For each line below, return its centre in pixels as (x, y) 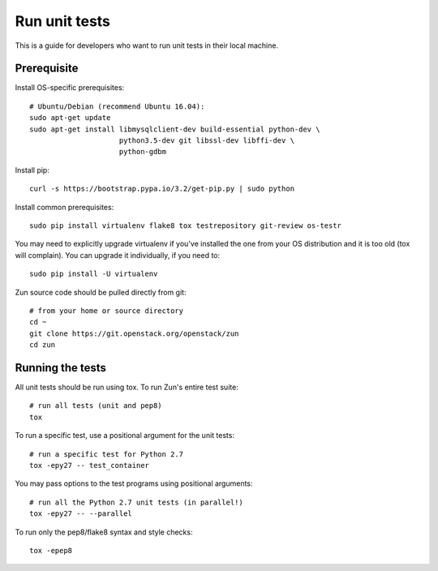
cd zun (43, 345)
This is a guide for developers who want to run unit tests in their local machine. (147, 45)
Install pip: (32, 170)
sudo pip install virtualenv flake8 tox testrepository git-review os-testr (186, 225)
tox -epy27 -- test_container (90, 465)
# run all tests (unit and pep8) (96, 406)
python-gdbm (142, 152)
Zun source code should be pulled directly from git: (101, 292)
